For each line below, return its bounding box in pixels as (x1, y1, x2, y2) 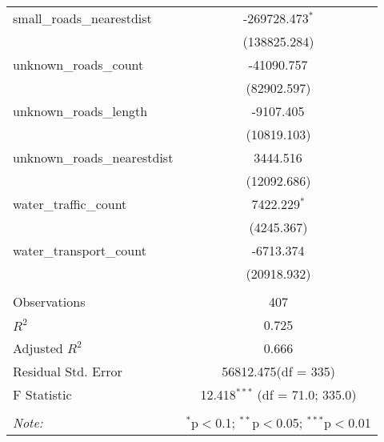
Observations (13, 292, 86, 311)
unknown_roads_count (13, 55, 144, 74)
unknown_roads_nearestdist (13, 148, 174, 167)
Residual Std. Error (13, 362, 122, 380)
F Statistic (13, 385, 72, 404)
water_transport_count (13, 241, 146, 259)
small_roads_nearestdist (13, 9, 152, 27)
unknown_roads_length (13, 102, 148, 120)
